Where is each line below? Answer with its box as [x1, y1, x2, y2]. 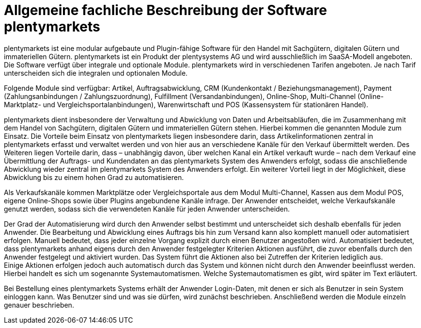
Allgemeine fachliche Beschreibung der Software [4, 2, 327, 18]
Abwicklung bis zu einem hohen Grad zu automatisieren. [4, 173, 184, 181]
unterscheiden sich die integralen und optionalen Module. [4, 68, 188, 77]
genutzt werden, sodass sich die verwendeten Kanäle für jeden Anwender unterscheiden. [4, 204, 290, 213]
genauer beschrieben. [4, 300, 74, 309]
